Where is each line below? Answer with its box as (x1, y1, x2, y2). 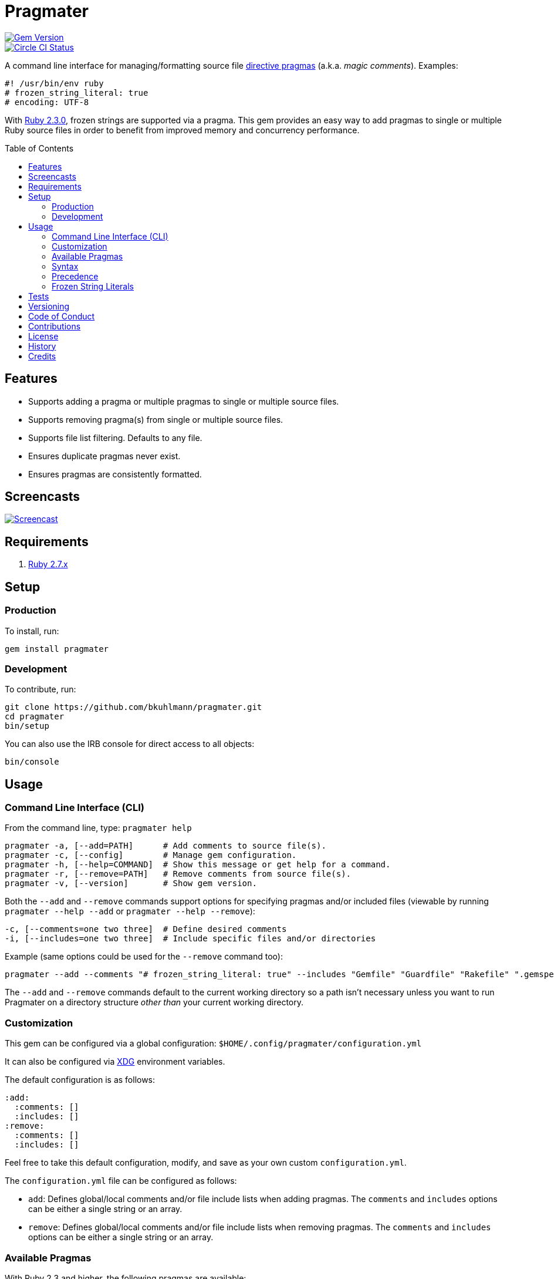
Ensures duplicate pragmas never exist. (28, 450, 181, 461)
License (28, 331, 59, 341)
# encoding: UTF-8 (5, 97, 89, 107)
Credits (28, 351, 56, 361)
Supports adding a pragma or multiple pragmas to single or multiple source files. (28, 396, 339, 406)
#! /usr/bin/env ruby (5, 78, 104, 88)
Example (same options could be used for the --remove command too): (5, 951, 283, 962)
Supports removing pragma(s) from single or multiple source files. (28, 414, 283, 425)
